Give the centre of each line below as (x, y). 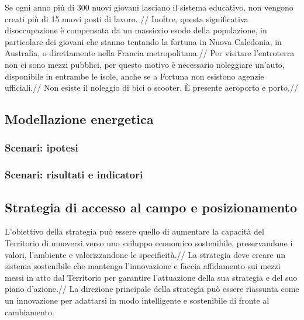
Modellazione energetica (79, 119)
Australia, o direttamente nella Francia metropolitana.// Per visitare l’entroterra (150, 53)
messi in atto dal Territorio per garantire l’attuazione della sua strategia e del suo (151, 277)
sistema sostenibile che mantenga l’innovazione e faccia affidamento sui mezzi (143, 266)
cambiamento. (30, 312)
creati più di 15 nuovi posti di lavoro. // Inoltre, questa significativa (127, 18)
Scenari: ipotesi (42, 148)
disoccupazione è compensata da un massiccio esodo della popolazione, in (136, 30)
